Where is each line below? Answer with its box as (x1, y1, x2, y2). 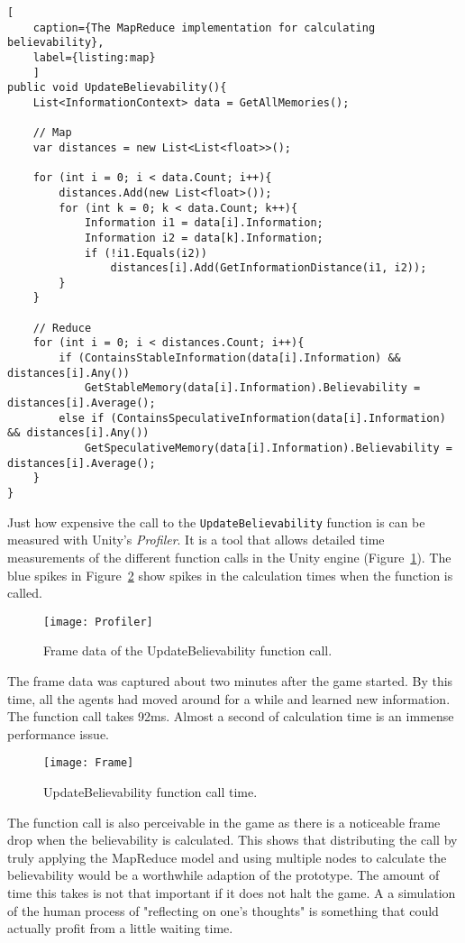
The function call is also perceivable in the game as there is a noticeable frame (7, 812, 441, 831)
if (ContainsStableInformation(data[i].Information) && (59, 352, 401, 365)
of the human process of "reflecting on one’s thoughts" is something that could (7, 901, 439, 920)
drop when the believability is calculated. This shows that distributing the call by (7, 830, 458, 849)
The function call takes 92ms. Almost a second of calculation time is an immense (7, 707, 454, 726)
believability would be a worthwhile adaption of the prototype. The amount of (7, 865, 440, 884)
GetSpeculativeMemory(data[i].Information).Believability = (84, 442, 452, 455)
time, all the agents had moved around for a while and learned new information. (7, 689, 451, 708)
